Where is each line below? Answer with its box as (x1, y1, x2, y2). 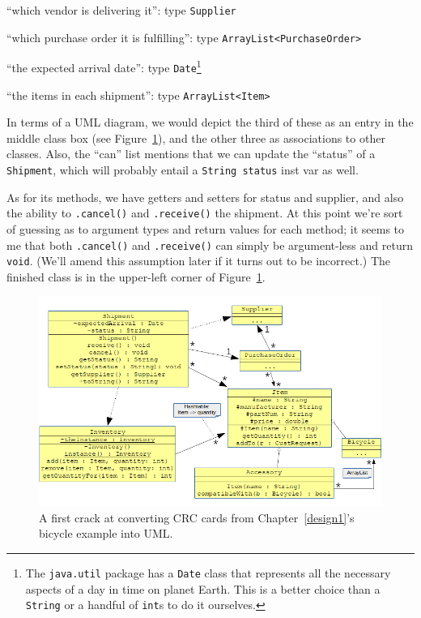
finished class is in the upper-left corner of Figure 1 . (6, 268, 266, 285)
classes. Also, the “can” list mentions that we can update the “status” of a (6, 145, 376, 162)
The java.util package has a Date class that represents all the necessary (25, 564, 391, 582)
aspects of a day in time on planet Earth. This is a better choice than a (25, 580, 381, 597)
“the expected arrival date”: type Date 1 (6, 57, 202, 75)
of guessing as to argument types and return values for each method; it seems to (6, 220, 405, 237)
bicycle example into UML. (39, 525, 173, 542)
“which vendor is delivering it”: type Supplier (6, 2, 236, 18)
